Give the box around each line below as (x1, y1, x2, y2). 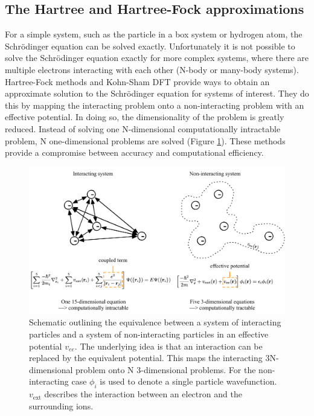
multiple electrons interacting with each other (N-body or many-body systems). (5, 63, 299, 75)
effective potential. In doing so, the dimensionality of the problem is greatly (5, 110, 284, 123)
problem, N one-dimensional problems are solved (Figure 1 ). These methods (5, 134, 286, 147)
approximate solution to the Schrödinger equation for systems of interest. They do (5, 87, 309, 100)
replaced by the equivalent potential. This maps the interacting (29, 351, 263, 364)
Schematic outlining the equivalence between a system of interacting (29, 316, 281, 328)
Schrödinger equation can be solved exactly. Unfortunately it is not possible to (5, 39, 295, 52)
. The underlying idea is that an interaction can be (74, 339, 263, 352)
